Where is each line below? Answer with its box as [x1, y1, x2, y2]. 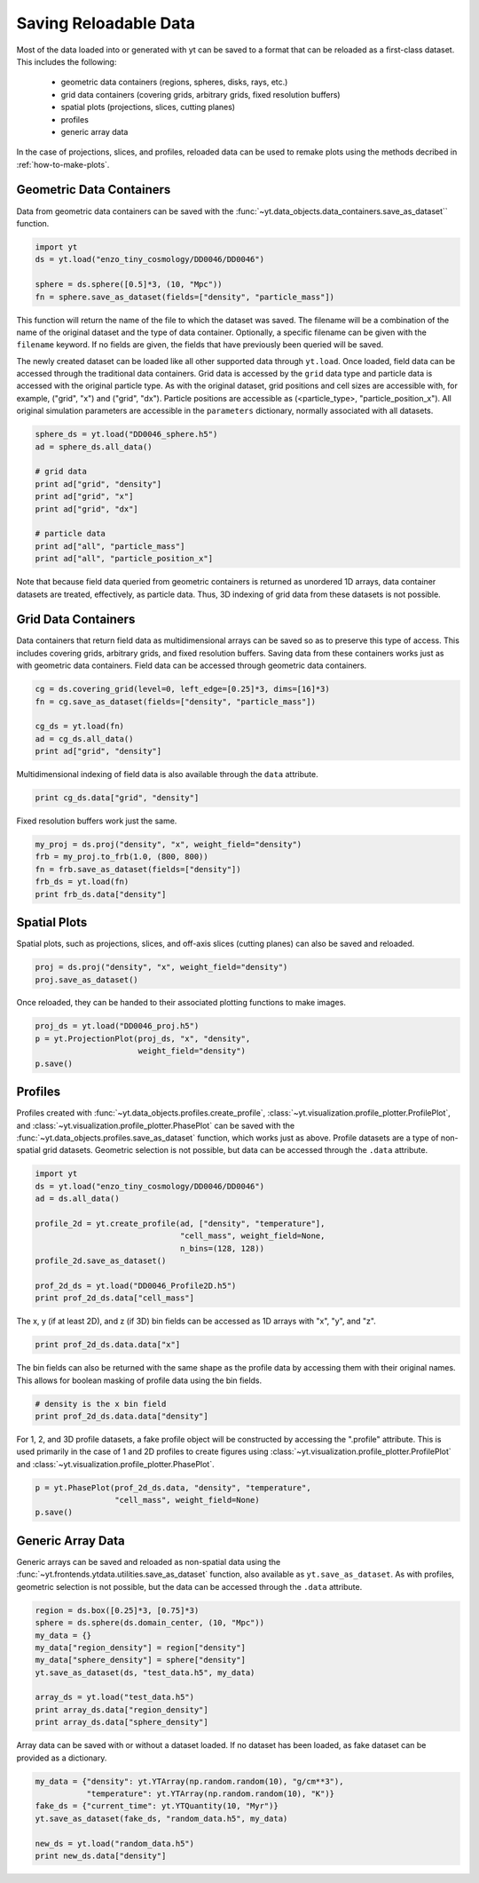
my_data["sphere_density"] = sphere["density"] [35, 1655, 246, 1665]
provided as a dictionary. [16, 1752, 107, 1763]
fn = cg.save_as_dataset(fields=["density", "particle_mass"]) [35, 696, 317, 706]
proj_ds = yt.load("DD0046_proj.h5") [35, 1021, 200, 1031]
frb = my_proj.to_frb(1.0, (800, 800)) [35, 852, 208, 862]
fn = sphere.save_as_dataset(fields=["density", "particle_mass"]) [35, 291, 335, 302]
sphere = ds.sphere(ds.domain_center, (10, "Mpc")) [35, 1617, 265, 1628]
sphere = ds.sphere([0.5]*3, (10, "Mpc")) [35, 280, 223, 290]
